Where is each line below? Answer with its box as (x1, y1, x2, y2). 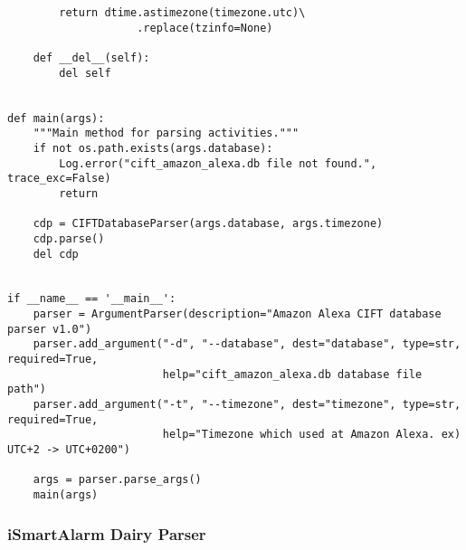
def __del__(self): (33, 51, 150, 64)
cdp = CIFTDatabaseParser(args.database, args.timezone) (33, 217, 384, 231)
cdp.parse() (33, 232, 105, 245)
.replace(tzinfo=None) (137, 21, 273, 34)
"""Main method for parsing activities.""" (33, 127, 300, 140)
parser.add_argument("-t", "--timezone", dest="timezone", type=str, (33, 398, 461, 412)
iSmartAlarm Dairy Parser (7, 522, 206, 545)
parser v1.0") (7, 322, 92, 336)
